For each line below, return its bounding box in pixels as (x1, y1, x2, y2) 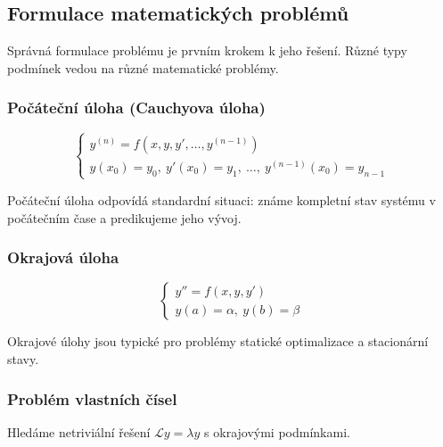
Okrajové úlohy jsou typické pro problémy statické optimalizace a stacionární (7, 332, 429, 351)
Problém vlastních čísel (7, 387, 177, 410)
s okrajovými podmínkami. (204, 422, 350, 441)
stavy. (7, 349, 39, 368)
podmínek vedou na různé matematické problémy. (7, 58, 279, 77)
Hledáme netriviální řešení (7, 422, 151, 441)
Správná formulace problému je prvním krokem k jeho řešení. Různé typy (7, 41, 407, 60)
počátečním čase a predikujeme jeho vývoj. (7, 208, 242, 227)
